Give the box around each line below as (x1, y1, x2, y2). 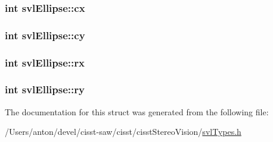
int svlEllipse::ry (5, 82, 85, 97)
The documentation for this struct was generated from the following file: (5, 105, 269, 118)
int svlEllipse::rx (5, 55, 85, 70)
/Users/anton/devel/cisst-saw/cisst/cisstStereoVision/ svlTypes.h (5, 125, 241, 138)
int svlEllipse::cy (5, 27, 85, 42)
